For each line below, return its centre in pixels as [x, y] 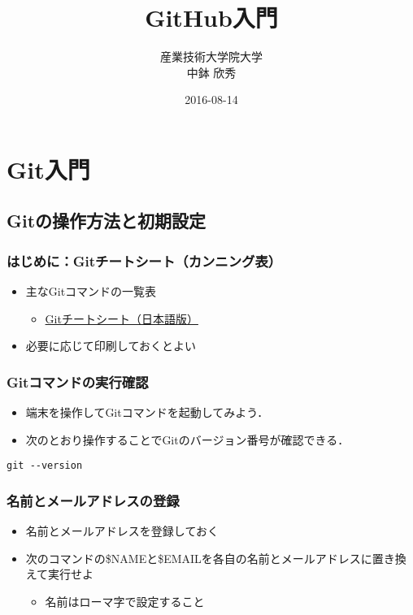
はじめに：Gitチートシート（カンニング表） [144, 260]
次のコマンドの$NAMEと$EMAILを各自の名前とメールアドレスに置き [210, 558]
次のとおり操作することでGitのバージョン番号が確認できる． [187, 439]
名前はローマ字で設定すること [125, 601]
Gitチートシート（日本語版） [122, 318]
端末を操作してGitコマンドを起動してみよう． [147, 412]
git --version [45, 466]
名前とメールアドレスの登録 [93, 500]
